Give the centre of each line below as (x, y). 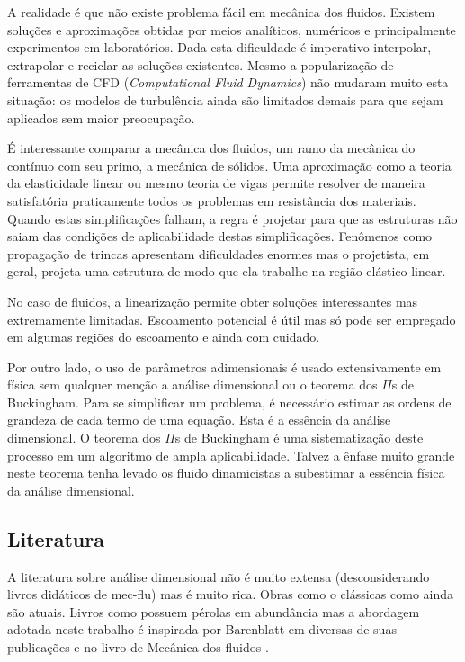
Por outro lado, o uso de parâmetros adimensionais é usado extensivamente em (224, 367)
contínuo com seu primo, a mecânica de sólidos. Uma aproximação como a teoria (229, 165)
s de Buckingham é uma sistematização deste (299, 438)
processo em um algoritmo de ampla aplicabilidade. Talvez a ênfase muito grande (231, 455)
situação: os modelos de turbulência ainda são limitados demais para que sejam (225, 99)
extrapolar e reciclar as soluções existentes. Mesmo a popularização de (201, 64)
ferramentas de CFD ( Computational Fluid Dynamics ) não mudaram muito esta (228, 82)
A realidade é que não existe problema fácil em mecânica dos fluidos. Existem (221, 12)
